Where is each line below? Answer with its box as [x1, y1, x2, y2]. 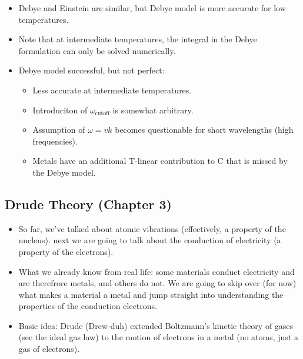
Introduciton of [32, 103, 88, 116]
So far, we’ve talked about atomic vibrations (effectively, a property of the [18, 222, 286, 234]
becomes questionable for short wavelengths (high [115, 123, 294, 136]
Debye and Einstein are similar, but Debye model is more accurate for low [18, 2, 286, 14]
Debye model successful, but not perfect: [18, 64, 165, 76]
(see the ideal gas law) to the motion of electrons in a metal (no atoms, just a [18, 331, 298, 343]
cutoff [95, 110, 110, 117]
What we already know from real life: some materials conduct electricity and [18, 265, 295, 277]
